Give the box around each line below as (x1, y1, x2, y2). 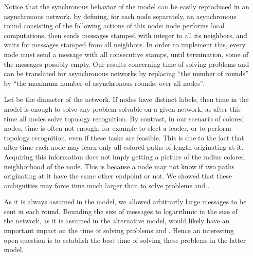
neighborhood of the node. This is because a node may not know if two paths (4, 161, 235, 171)
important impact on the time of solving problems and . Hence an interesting (4, 225, 234, 236)
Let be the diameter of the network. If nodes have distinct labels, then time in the (4, 94, 249, 104)
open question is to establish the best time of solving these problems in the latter (4, 235, 246, 245)
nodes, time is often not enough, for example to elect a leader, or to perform (4, 123, 231, 133)
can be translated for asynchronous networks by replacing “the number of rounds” (4, 68, 249, 79)
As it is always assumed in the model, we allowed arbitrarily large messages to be (4, 197, 247, 207)
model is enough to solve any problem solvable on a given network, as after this (4, 103, 241, 114)
